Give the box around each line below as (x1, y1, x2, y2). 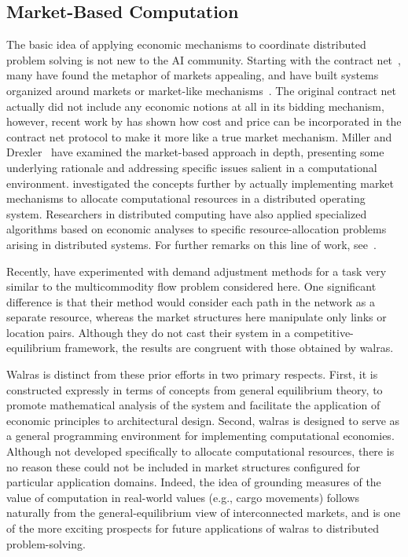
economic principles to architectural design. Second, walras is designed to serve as (6, 412, 400, 428)
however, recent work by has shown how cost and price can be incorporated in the (6, 113, 402, 130)
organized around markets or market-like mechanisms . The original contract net (6, 82, 396, 98)
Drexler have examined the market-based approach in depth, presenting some (6, 144, 384, 160)
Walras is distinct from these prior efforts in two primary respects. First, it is (6, 366, 378, 383)
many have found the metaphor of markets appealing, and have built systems (6, 67, 379, 83)
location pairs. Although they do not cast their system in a (6, 324, 291, 340)
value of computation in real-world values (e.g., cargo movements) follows (6, 489, 360, 505)
